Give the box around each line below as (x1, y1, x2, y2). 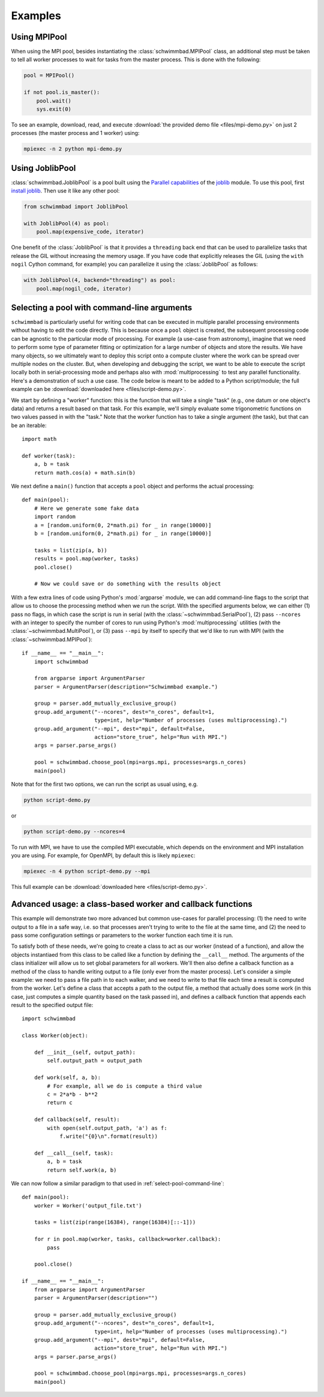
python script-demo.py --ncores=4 (23, 828, 125, 835)
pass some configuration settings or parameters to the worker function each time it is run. (11, 932, 233, 939)
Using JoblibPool (11, 163, 76, 173)
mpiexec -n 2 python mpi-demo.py (23, 146, 122, 152)
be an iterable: (11, 422, 47, 429)
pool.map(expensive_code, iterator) (36, 229, 144, 235)
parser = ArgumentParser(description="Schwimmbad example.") (34, 683, 218, 690)
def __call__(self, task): (34, 1149, 114, 1156)
